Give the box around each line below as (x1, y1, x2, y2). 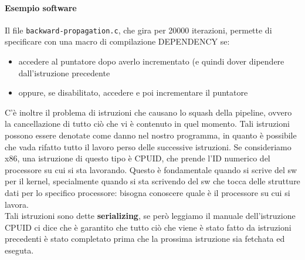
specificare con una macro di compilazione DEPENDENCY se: (5, 35, 230, 48)
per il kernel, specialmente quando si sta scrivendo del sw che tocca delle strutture (5, 175, 300, 187)
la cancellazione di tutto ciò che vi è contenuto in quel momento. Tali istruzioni (5, 117, 290, 130)
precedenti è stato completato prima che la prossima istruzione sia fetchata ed (5, 232, 285, 245)
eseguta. (5, 244, 34, 256)
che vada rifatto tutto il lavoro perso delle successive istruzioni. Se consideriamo (5, 140, 292, 153)
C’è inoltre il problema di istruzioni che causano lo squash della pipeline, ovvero (5, 106, 292, 118)
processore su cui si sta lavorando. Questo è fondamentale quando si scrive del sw (5, 163, 297, 175)
